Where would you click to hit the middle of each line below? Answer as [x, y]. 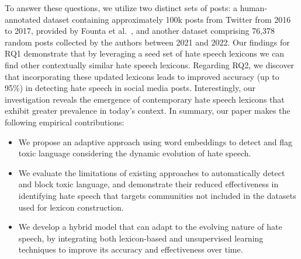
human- [254, 8]
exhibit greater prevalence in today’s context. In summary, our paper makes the [148, 111]
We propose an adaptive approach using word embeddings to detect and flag [155, 141]
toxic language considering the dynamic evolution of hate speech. [135, 153]
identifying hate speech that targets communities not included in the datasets [157, 195]
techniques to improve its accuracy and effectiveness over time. [131, 249]
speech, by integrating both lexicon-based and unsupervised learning [141, 238]
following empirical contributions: [65, 122]
